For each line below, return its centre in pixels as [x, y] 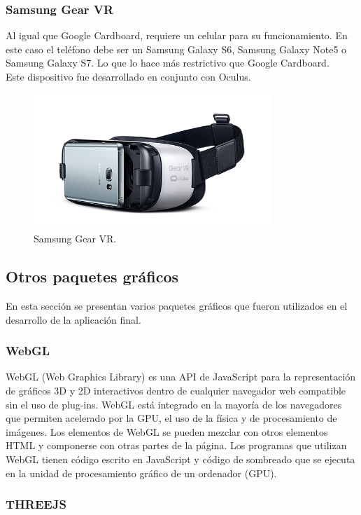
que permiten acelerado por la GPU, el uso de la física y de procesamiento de [171, 418]
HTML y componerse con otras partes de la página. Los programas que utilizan [176, 445]
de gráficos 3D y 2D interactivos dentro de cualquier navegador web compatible [176, 390]
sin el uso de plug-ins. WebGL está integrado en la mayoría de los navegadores [174, 404]
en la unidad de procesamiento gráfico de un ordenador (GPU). [141, 473]
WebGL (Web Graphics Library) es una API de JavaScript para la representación [181, 377]
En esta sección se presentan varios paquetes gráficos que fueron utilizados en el [177, 305]
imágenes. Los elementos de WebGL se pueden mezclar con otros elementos [167, 431]
